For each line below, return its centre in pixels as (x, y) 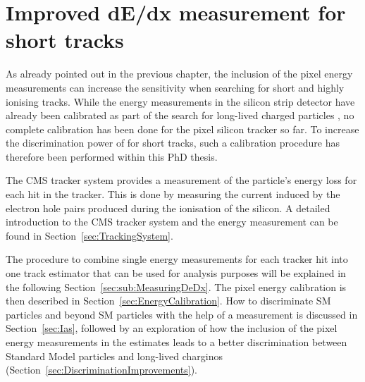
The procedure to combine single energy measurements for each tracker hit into (177, 259)
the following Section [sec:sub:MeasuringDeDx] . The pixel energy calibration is (176, 286)
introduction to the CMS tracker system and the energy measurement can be (172, 222)
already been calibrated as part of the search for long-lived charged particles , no (180, 115)
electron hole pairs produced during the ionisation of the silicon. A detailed (168, 208)
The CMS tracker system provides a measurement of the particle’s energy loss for (181, 180)
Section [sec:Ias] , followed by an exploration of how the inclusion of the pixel (172, 328)
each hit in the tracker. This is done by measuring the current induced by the (173, 194)
